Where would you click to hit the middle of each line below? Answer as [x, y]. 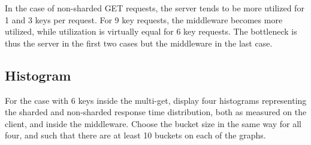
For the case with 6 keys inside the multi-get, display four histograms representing [156, 100]
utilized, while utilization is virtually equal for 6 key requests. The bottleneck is [151, 31]
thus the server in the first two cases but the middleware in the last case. [139, 43]
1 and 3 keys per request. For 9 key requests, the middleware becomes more [144, 19]
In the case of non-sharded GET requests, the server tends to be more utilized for [155, 8]
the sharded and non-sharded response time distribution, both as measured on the [156, 112]
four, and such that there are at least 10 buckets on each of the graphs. [135, 135]
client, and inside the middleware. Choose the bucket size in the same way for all [153, 123]
